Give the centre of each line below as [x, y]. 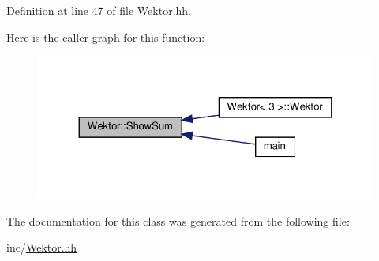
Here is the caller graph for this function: [106, 37]
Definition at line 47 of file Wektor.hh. [99, 10]
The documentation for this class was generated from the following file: [178, 220]
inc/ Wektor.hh [42, 247]
